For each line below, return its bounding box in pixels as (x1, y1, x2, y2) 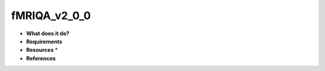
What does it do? (26, 30, 70, 37)
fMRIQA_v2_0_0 (11, 9, 91, 22)
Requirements (26, 38, 63, 45)
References (26, 54, 56, 62)
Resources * (26, 47, 58, 54)
